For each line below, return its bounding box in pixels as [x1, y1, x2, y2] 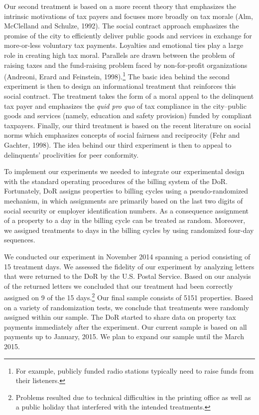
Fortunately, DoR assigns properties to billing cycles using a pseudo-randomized [4, 186, 249, 196]
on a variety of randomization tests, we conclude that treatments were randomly [4, 302, 249, 312]
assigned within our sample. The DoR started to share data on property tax [4, 312, 236, 322]
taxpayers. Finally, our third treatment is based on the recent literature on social [4, 120, 251, 130]
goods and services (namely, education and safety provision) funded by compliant [4, 110, 252, 121]
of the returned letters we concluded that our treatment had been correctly [4, 280, 233, 291]
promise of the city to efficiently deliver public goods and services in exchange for [4, 30, 252, 40]
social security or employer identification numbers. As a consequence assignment [4, 205, 249, 215]
